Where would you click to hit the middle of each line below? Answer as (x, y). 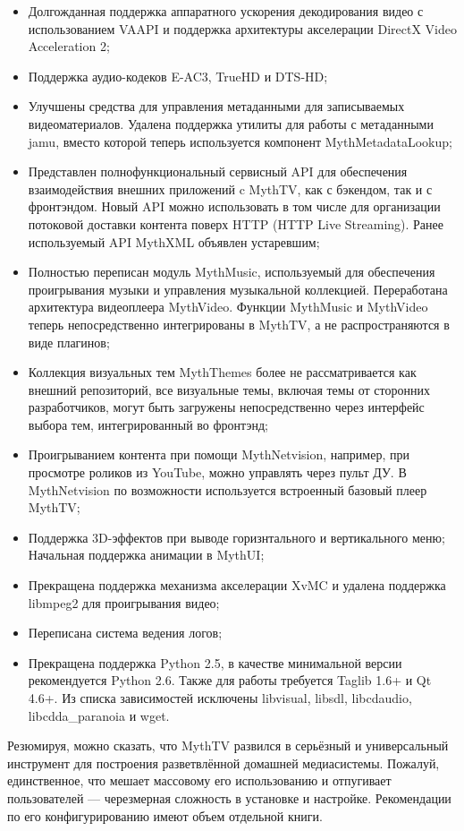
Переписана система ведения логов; (125, 633)
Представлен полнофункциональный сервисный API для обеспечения (218, 171)
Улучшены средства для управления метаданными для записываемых (216, 106)
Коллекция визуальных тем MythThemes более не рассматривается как (222, 372)
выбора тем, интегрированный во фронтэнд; (148, 424)
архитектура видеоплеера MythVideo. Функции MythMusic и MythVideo (228, 307)
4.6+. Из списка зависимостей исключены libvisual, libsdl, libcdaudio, (220, 698)
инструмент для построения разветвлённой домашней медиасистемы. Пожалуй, (224, 762)
